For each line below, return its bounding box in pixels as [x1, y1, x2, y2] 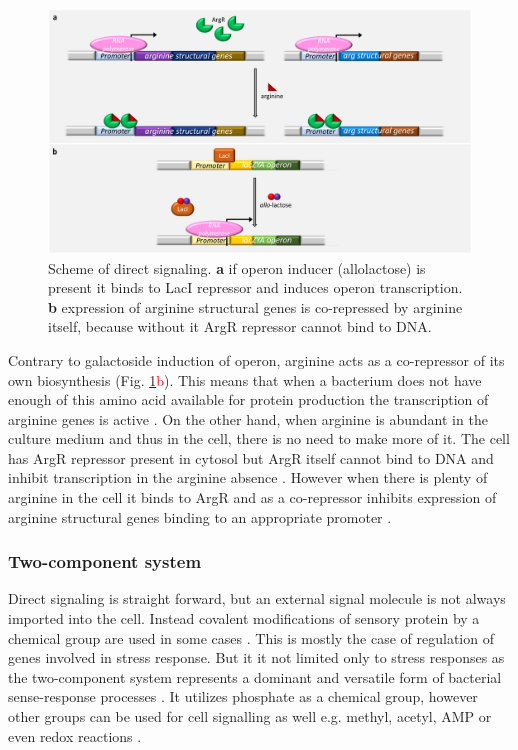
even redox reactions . [8, 725, 142, 746]
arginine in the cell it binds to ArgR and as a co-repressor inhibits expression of [8, 487, 497, 508]
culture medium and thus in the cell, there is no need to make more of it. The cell [8, 428, 510, 449]
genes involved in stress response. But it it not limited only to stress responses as [8, 647, 505, 668]
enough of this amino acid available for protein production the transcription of [8, 389, 489, 410]
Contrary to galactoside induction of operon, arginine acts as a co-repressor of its [8, 349, 505, 370]
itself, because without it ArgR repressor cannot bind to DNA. [48, 316, 432, 337]
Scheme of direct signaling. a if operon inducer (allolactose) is [48, 257, 426, 278]
